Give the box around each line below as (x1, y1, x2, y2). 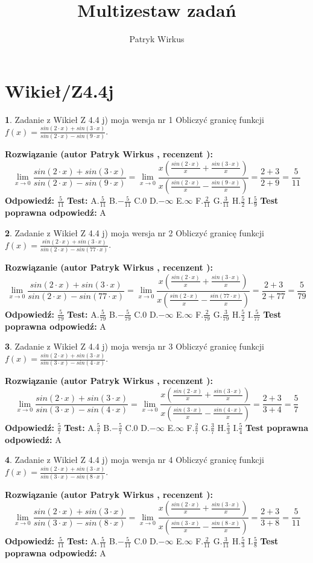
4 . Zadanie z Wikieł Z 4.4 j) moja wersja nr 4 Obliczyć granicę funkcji (5, 453, 264, 466)
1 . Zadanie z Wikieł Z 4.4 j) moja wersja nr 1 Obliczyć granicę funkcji (5, 113, 264, 125)
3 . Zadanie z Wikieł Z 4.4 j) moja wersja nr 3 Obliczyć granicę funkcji (5, 340, 264, 353)
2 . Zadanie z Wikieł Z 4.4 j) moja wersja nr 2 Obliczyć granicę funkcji (5, 226, 264, 239)
